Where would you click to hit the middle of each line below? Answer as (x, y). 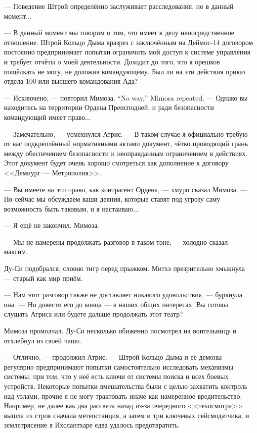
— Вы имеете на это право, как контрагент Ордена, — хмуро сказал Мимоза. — (126, 189)
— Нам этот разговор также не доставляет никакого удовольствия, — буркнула (123, 295)
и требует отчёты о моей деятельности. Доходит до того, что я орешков (112, 61)
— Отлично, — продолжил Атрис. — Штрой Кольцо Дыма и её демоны (113, 357)
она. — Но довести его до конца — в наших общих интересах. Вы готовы (116, 304)
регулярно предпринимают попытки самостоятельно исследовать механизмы (119, 366)
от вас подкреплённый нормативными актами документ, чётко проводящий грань (126, 143)
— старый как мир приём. (43, 278)
